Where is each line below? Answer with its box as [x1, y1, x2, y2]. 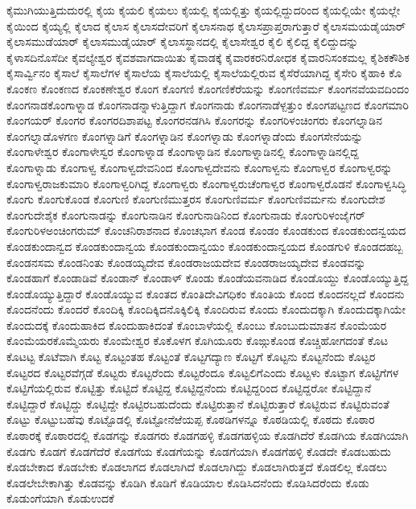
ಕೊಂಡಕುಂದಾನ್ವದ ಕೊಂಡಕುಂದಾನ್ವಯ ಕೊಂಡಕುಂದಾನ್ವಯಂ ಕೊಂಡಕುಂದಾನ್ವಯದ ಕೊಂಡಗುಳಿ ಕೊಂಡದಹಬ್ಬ [6, 237, 403, 254]
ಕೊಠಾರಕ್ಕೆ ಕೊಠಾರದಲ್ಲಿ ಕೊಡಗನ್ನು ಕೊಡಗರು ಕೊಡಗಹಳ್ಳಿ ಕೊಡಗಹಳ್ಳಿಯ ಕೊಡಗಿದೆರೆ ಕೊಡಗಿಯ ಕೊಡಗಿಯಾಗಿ [6, 427, 409, 444]
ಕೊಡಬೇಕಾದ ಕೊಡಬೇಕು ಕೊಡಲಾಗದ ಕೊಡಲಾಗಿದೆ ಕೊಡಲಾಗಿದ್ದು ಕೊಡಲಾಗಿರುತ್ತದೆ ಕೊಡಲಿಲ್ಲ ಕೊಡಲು [6, 458, 387, 475]
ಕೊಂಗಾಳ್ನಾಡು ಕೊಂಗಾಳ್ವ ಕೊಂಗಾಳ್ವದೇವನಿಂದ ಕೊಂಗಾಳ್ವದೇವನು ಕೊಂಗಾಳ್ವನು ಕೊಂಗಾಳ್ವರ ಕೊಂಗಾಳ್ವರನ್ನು [6, 158, 393, 175]
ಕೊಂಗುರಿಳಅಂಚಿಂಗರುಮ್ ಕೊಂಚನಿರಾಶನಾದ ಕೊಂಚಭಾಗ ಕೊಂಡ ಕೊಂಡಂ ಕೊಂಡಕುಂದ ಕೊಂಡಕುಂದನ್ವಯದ [6, 222, 406, 239]
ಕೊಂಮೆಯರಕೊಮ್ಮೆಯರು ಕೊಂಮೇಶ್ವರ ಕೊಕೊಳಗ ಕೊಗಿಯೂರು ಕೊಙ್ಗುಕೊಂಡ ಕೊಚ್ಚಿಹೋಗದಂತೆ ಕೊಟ [6, 332, 389, 349]
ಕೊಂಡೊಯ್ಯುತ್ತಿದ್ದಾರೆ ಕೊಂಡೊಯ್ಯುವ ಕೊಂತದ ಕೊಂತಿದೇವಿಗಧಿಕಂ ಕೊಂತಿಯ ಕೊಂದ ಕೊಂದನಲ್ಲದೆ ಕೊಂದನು [6, 285, 405, 302]
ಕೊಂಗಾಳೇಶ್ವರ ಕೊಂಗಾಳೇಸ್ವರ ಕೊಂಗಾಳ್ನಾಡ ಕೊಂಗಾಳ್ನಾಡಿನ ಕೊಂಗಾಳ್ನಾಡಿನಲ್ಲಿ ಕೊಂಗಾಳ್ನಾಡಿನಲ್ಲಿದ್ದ [6, 143, 359, 160]
